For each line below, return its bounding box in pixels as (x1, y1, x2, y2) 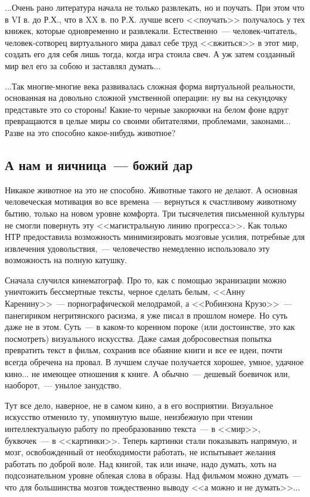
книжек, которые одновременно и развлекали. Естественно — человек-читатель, (5, 24, 297, 37)
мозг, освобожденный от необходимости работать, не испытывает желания (5, 446, 276, 458)
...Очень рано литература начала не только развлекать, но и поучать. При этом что (5, 1, 305, 13)
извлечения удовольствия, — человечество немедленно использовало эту (5, 242, 270, 254)
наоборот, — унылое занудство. (5, 379, 122, 391)
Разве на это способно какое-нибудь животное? (5, 126, 176, 138)
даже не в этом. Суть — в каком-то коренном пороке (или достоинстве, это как (5, 320, 295, 333)
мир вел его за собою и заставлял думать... (5, 59, 161, 72)
